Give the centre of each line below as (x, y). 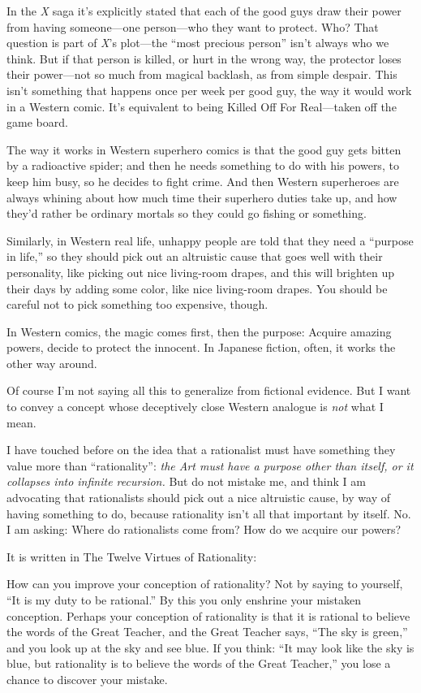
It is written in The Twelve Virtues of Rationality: (132, 556)
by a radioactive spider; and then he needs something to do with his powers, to (203, 165)
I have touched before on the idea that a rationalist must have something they (201, 450)
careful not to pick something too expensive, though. (137, 304)
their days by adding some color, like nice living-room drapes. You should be (197, 288)
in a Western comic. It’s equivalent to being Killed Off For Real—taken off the (202, 106)
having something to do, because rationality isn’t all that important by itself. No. (209, 513)
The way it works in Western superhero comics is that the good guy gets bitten (204, 149)
